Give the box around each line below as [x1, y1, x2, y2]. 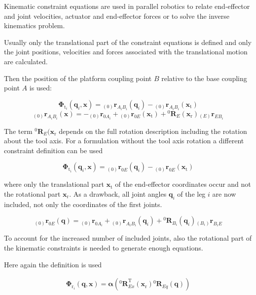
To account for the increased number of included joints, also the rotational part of [4, 233, 252, 243]
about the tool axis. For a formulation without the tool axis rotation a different [4, 135, 244, 146]
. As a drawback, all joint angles [69, 189, 167, 199]
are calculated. [4, 56, 48, 66]
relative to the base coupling [161, 73, 247, 83]
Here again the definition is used [4, 259, 102, 269]
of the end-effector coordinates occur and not [115, 179, 251, 189]
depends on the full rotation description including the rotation [59, 126, 247, 136]
